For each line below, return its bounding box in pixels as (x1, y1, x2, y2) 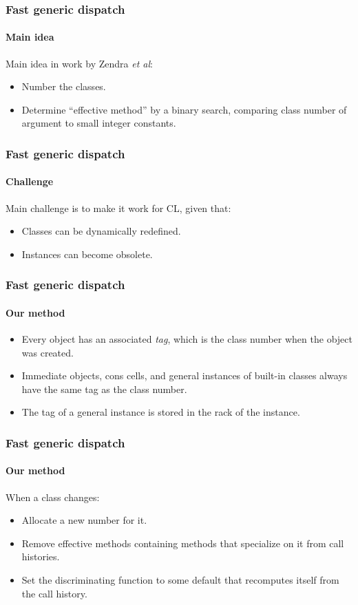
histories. (21, 549, 60, 564)
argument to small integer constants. (21, 116, 176, 130)
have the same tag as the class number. (21, 381, 187, 396)
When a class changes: (6, 489, 100, 504)
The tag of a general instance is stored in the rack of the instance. (21, 405, 300, 419)
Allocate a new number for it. (21, 513, 147, 527)
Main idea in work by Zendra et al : (6, 56, 154, 70)
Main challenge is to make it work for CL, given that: (6, 200, 231, 215)
